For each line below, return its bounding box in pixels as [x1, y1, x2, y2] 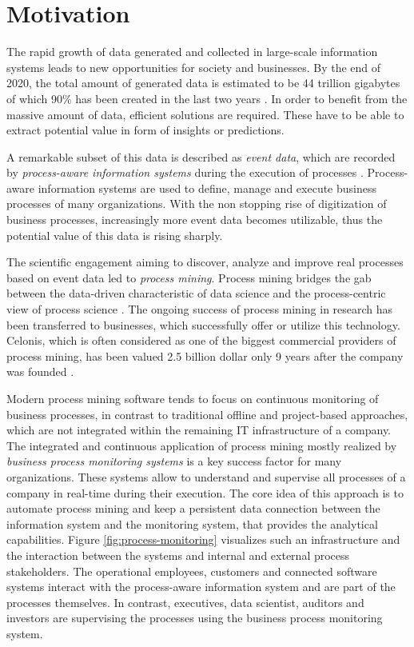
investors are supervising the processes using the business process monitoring [6, 609, 383, 626]
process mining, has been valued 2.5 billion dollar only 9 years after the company [6, 347, 404, 364]
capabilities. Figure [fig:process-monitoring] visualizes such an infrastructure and [6, 531, 400, 548]
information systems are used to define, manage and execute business [38, 179, 376, 196]
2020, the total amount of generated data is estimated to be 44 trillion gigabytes [6, 74, 400, 91]
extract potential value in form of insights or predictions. [6, 122, 285, 138]
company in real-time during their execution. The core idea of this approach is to [6, 484, 404, 501]
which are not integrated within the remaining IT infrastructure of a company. [6, 421, 392, 438]
